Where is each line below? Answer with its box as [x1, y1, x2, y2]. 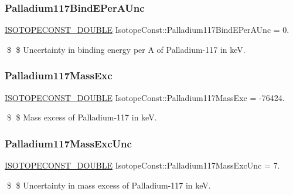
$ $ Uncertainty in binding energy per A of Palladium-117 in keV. [6, 43, 246, 55]
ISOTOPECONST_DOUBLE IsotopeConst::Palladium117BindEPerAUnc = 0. [5, 23, 289, 36]
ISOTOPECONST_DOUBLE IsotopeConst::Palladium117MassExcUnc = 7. [5, 159, 280, 172]
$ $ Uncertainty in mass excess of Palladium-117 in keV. [6, 179, 211, 191]
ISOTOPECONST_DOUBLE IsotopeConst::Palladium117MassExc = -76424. [5, 91, 285, 103]
